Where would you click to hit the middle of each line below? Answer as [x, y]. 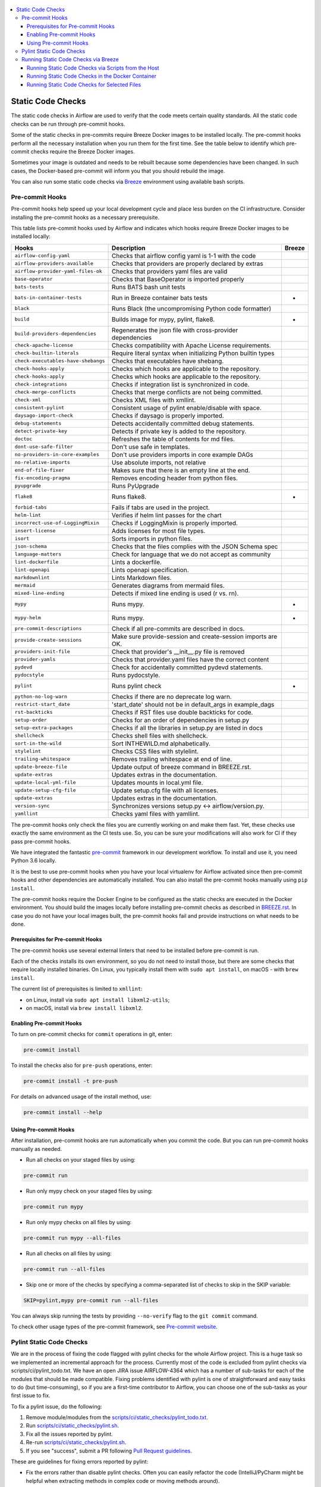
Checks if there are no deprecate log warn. [171, 697]
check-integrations [41, 385]
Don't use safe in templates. [151, 447]
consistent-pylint [40, 408]
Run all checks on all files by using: [69, 1253]
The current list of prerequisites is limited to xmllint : [77, 989]
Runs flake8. [129, 497]
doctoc [23, 439]
